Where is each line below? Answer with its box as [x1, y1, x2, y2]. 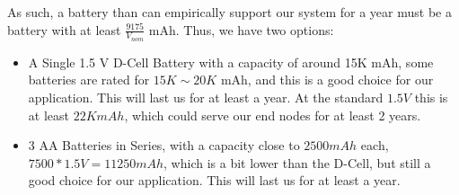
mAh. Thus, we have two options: [148, 20, 334, 39]
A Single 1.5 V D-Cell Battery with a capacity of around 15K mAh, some [28, 52, 434, 71]
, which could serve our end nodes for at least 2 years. [124, 105, 421, 124]
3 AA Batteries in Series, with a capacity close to [28, 136, 300, 155]
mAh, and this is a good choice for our [220, 70, 434, 89]
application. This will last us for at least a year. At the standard [28, 88, 384, 107]
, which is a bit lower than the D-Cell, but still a [163, 153, 431, 172]
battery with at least [7, 20, 121, 39]
